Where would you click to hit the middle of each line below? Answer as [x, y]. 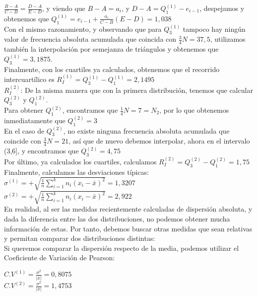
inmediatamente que [35, 120]
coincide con [23, 141]
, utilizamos [228, 39]
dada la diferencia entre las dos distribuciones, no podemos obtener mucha [117, 218]
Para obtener [24, 110]
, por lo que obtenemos [194, 110]
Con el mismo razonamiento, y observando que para [83, 29]
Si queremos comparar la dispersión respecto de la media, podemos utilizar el [122, 248]
